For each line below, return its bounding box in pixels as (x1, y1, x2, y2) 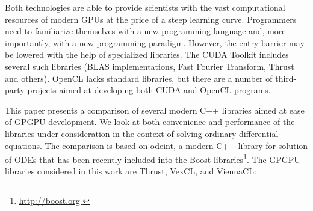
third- (275, 72, 297, 84)
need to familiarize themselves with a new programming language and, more (5, 25, 286, 37)
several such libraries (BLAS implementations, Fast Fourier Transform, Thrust (5, 60, 294, 72)
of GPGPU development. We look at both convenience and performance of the (5, 115, 295, 128)
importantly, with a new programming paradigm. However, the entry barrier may (5, 36, 305, 49)
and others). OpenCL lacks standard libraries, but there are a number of (5, 72, 273, 84)
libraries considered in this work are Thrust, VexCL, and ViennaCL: (5, 165, 256, 177)
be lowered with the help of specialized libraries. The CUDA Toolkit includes (5, 48, 289, 61)
